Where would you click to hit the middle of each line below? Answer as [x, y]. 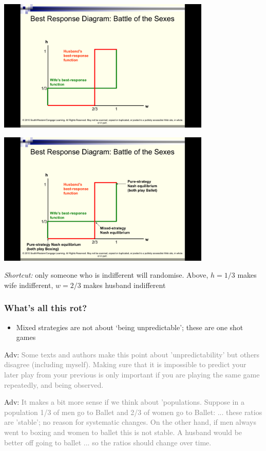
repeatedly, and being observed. [54, 384]
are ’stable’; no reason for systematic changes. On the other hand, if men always [130, 422]
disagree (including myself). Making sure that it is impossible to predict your [125, 364]
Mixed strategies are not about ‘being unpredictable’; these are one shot [130, 327]
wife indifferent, [29, 285]
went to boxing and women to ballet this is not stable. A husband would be [123, 432]
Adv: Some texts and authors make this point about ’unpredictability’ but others [132, 354]
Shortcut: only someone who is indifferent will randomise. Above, [106, 275]
